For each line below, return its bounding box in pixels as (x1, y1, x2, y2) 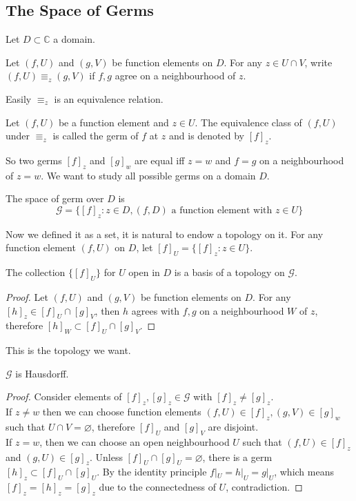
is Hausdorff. (15, 366, 69, 380)
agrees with (131, 303, 180, 317)
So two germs (6, 153, 62, 167)
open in (128, 265, 160, 279)
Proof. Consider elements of (6, 389, 122, 404)
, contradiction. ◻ (226, 480, 303, 494)
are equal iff (135, 153, 185, 167)
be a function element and (58, 115, 169, 129)
